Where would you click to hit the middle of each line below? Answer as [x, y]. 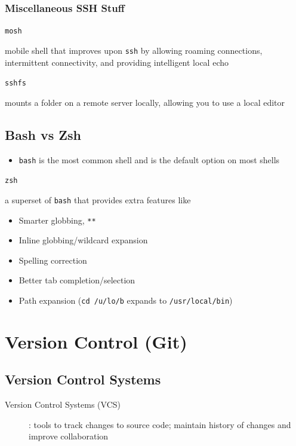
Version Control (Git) [96, 341]
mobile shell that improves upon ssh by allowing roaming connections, [134, 50]
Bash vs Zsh [43, 134]
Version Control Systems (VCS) [63, 404]
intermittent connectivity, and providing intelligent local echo [117, 62]
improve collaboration [69, 436]
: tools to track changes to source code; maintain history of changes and [160, 424]
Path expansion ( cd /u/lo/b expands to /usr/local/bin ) [126, 300]
